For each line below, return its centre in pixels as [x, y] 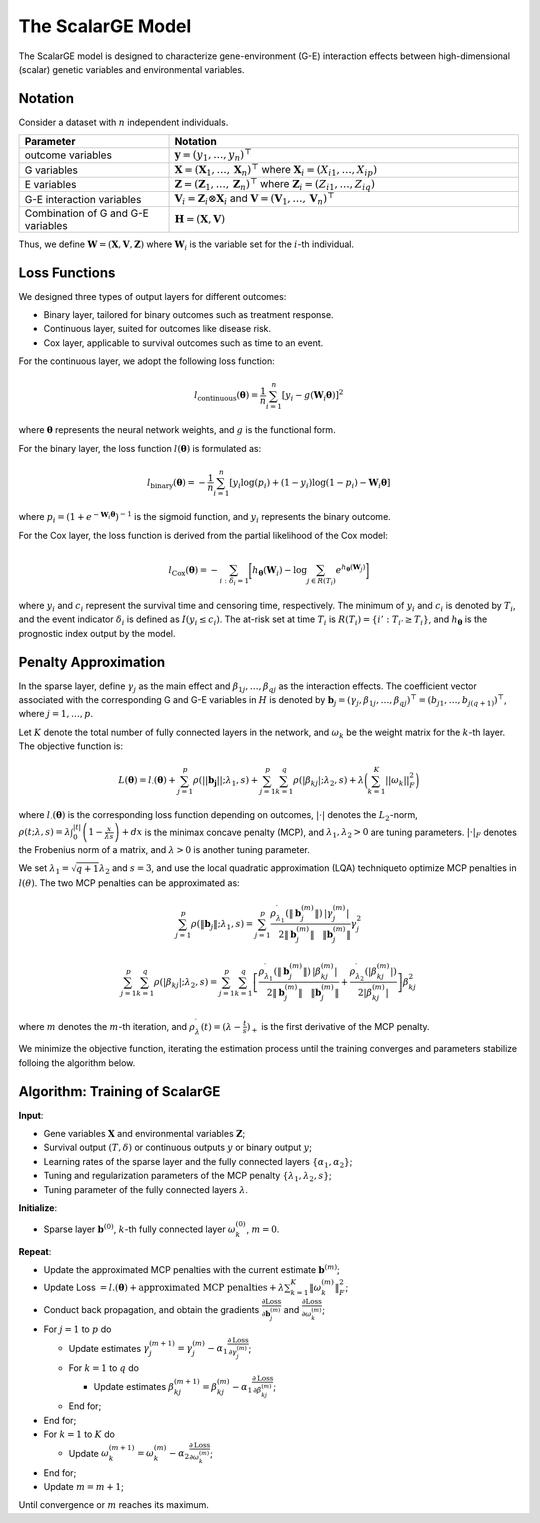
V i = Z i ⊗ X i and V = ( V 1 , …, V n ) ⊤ [254, 198]
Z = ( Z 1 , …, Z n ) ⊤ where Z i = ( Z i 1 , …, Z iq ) [274, 184]
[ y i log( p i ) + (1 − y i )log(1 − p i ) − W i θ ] [309, 483]
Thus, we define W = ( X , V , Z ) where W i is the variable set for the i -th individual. [186, 245]
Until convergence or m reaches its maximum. [114, 1505]
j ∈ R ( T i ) [321, 581]
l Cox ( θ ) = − [193, 571]
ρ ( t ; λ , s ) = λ [45, 832]
